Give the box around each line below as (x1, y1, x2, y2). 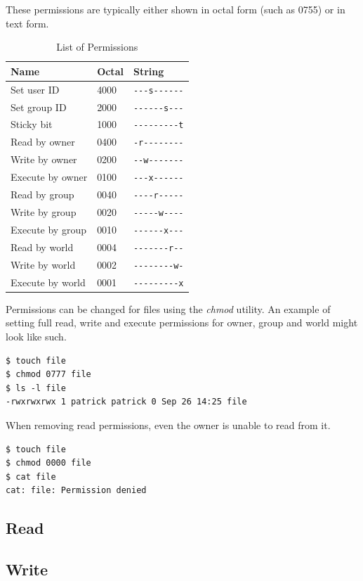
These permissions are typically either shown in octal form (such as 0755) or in (6, 2, 345, 16)
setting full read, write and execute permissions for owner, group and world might (6, 315, 358, 330)
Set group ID (11, 99, 67, 114)
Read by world (11, 239, 74, 254)
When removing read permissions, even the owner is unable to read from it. (6, 417, 331, 432)
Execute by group (11, 222, 86, 236)
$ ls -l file (6, 383, 66, 393)
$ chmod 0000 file (6, 458, 91, 468)
